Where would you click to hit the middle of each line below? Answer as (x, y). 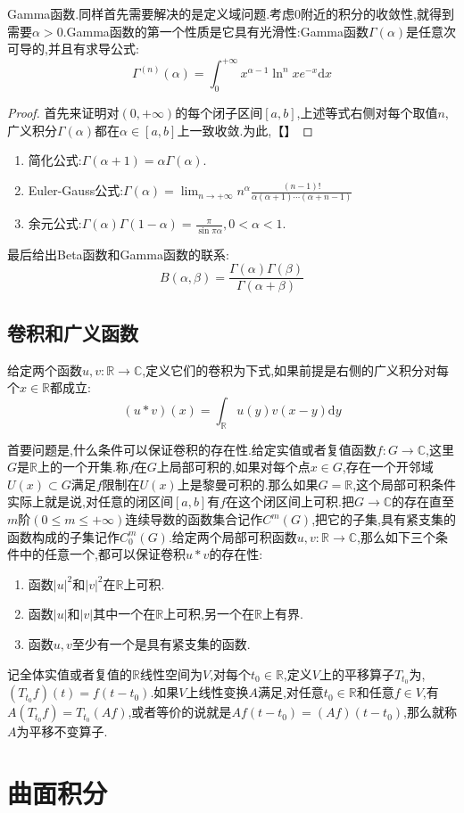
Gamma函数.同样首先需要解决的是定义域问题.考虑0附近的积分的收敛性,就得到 (231, 13)
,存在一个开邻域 (388, 467)
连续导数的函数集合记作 (194, 519)
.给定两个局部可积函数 (232, 536)
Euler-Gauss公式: (76, 190)
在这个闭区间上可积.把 (290, 501)
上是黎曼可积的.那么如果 (248, 484)
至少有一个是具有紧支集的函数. (161, 643)
